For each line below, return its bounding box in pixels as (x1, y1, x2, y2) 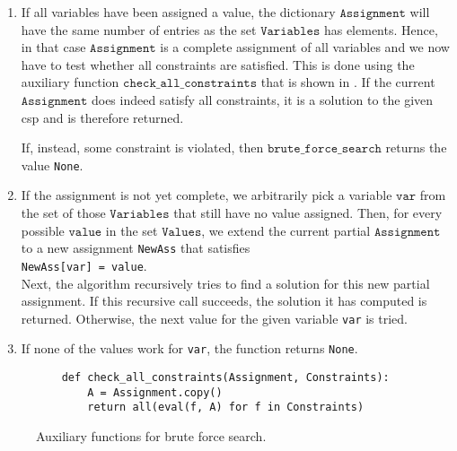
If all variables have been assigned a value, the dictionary (21, 3, 336, 21)
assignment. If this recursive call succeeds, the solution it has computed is (21, 291, 427, 310)
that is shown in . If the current (260, 73, 435, 91)
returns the (385, 138, 447, 157)
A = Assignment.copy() (87, 386, 223, 399)
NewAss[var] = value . (21, 256, 147, 274)
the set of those (21, 204, 106, 221)
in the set (105, 221, 158, 239)
